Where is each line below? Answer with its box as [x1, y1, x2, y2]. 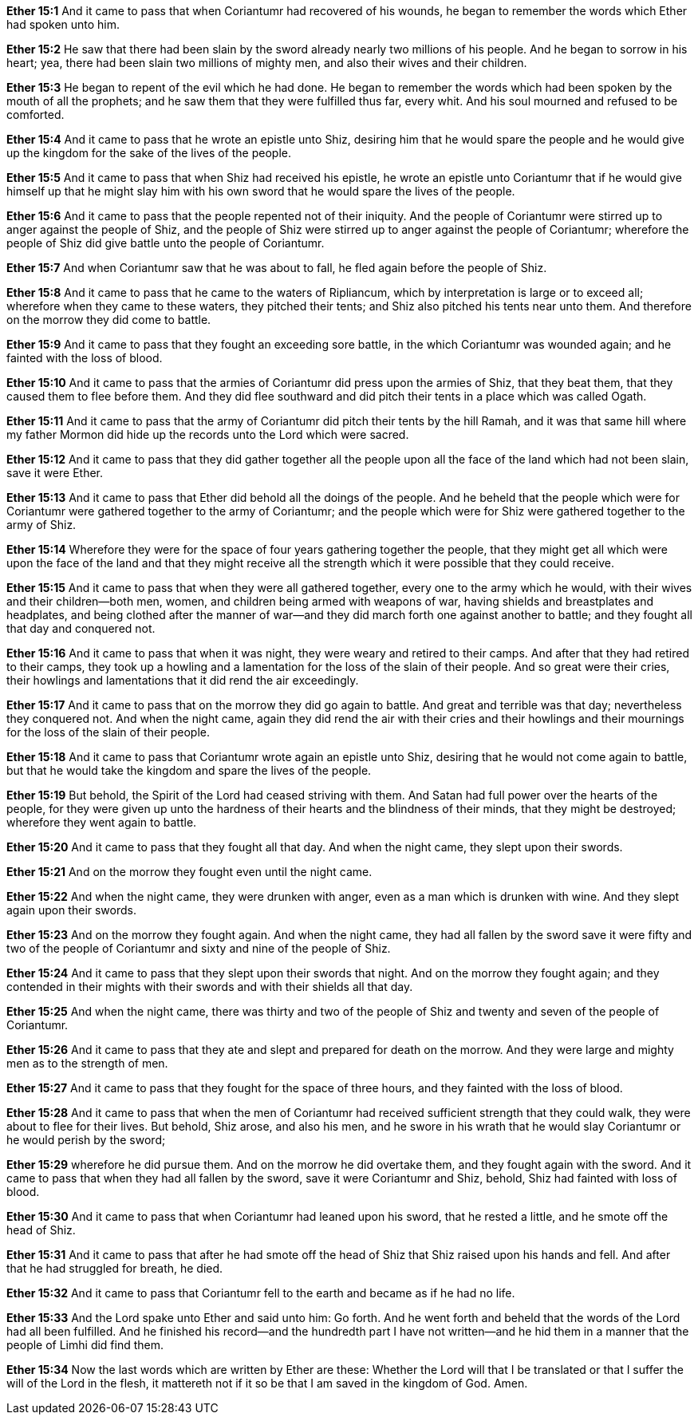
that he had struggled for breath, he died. [6, 1261, 223, 1275]
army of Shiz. [6, 518, 77, 531]
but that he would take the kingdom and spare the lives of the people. [6, 764, 372, 777]
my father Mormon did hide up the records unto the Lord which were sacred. [6, 428, 409, 441]
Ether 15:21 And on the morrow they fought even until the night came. [6, 865, 373, 878]
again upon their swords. [6, 903, 137, 917]
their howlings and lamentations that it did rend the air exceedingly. [6, 673, 359, 687]
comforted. [6, 108, 65, 121]
